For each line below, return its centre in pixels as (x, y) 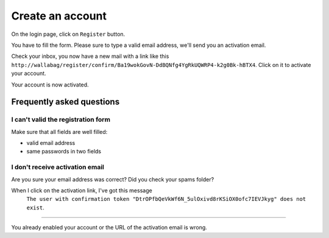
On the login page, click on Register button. (68, 34)
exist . (36, 208)
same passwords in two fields (64, 152)
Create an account (59, 16)
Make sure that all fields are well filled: (59, 131)
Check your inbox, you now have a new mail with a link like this (90, 56)
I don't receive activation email (58, 167)
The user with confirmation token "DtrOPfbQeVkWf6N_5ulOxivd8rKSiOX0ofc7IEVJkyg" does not (166, 199)
